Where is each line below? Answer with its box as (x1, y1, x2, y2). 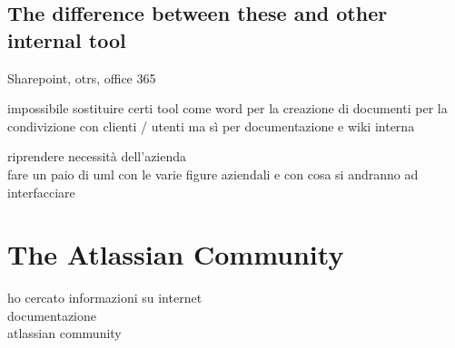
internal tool (7, 25, 126, 53)
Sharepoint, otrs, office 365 (7, 68, 156, 87)
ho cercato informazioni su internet (7, 288, 203, 307)
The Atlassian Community (7, 236, 344, 273)
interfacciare (7, 182, 75, 201)
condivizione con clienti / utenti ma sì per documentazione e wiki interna (7, 116, 415, 135)
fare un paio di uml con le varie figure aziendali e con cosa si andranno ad (7, 164, 419, 183)
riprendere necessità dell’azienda (7, 147, 187, 166)
